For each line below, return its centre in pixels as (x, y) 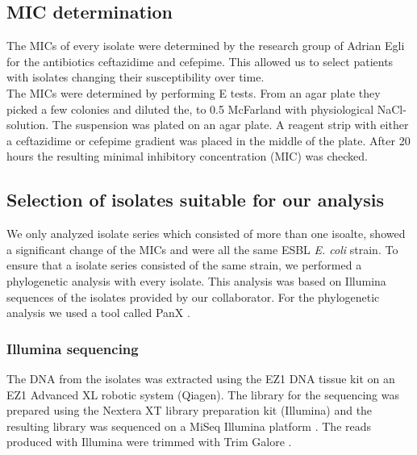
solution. (28, 125)
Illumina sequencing (73, 348)
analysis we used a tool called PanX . (98, 313)
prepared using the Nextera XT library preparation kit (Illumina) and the (190, 410)
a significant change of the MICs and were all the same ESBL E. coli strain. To (202, 249)
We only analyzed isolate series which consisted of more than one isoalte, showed (206, 234)
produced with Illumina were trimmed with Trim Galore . (149, 442)
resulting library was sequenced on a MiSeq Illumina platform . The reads (189, 426)
